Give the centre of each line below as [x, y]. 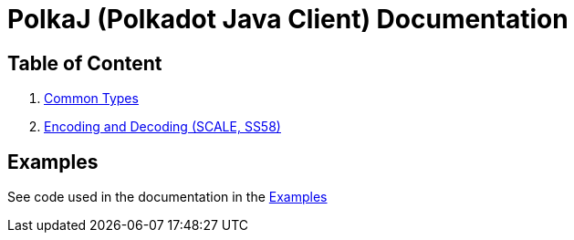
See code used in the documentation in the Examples [167, 197]
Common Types [91, 99]
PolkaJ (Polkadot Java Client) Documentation [288, 19]
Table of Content [85, 63]
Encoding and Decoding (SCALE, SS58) [162, 127]
